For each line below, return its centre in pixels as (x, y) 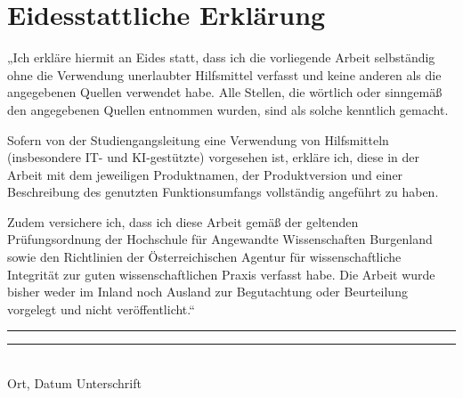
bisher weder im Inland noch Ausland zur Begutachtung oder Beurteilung (207, 292)
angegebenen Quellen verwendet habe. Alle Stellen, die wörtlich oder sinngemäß (225, 92)
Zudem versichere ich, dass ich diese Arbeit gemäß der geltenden (183, 221)
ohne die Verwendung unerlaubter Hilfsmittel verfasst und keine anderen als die (224, 74)
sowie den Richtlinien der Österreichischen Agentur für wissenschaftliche (204, 257)
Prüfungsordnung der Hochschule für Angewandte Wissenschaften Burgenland (220, 239)
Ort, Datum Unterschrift (74, 383)
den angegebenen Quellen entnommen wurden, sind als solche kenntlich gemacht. (228, 109)
